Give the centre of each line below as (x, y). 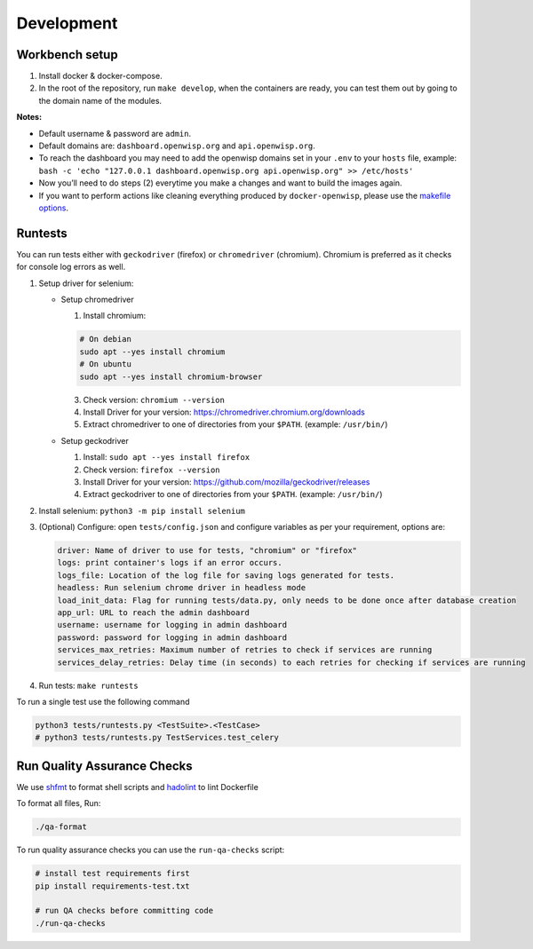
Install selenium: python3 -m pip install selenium (142, 510)
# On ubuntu (106, 364)
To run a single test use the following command (103, 701)
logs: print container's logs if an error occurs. (170, 563)
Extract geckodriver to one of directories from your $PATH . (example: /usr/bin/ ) (233, 494)
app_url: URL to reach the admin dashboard (154, 613)
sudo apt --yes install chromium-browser (171, 376)
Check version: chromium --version (154, 399)
